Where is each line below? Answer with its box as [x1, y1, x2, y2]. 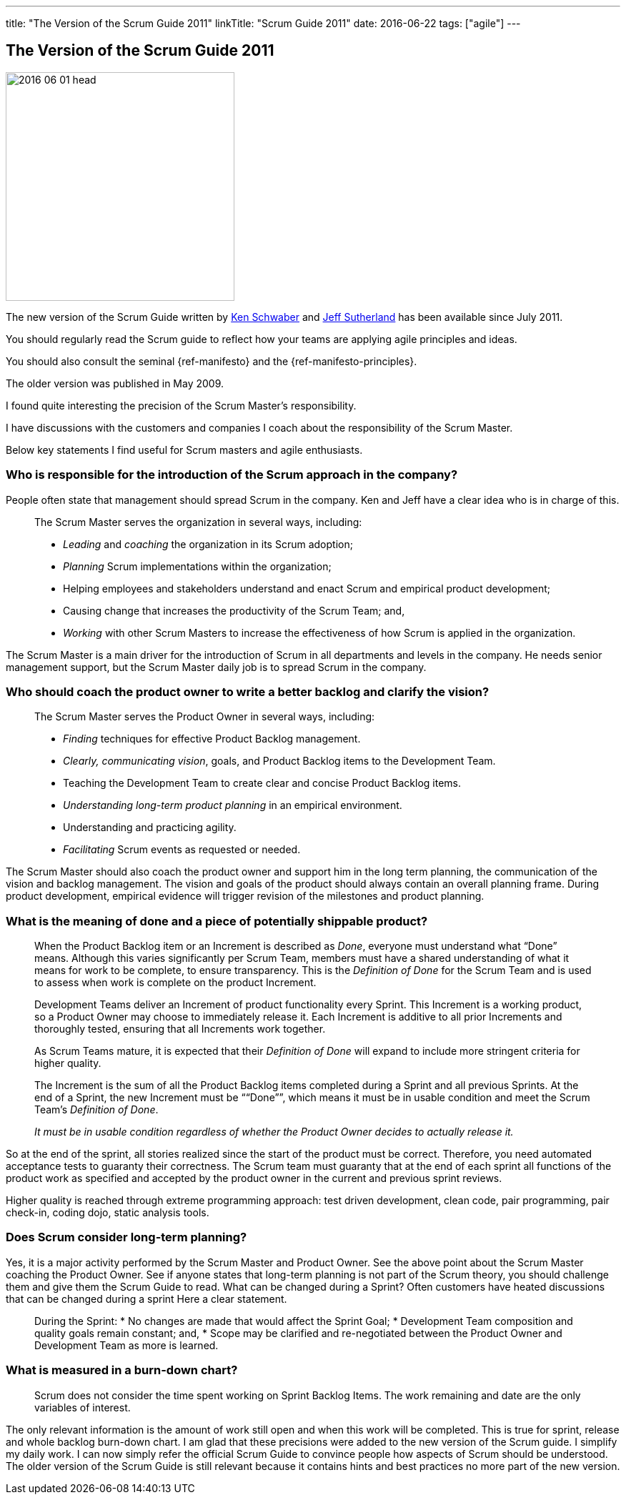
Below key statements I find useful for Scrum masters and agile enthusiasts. [6, 443, 363, 456]
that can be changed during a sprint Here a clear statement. [6, 1292, 287, 1305]
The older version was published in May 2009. [6, 377, 224, 389]
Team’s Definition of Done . [34, 1103, 159, 1116]
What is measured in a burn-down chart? [6, 1363, 238, 1378]
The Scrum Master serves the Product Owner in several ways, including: [34, 710, 375, 723]
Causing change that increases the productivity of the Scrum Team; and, [63, 604, 405, 617]
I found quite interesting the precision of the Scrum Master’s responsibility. [6, 399, 357, 412]
